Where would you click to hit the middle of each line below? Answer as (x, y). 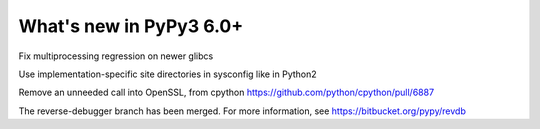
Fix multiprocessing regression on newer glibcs (116, 56)
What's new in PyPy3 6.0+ (131, 26)
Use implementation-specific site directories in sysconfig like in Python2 (167, 74)
